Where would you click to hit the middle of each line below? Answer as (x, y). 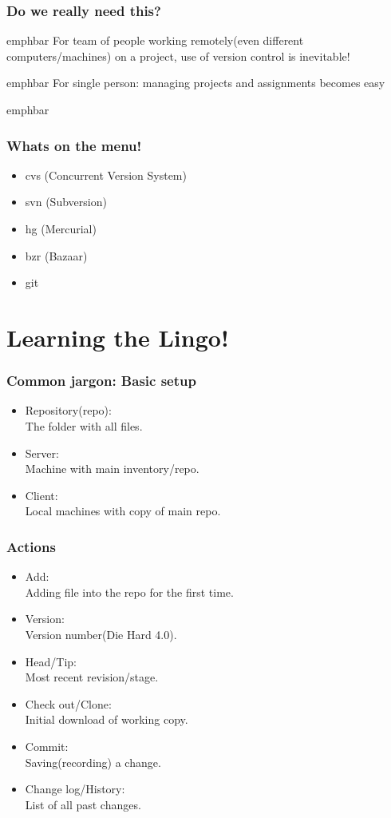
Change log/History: (75, 789)
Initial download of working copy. (107, 719)
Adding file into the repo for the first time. (129, 592)
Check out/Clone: (68, 703)
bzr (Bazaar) (56, 255)
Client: (41, 495)
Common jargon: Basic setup (101, 381)
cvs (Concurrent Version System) (106, 175)
